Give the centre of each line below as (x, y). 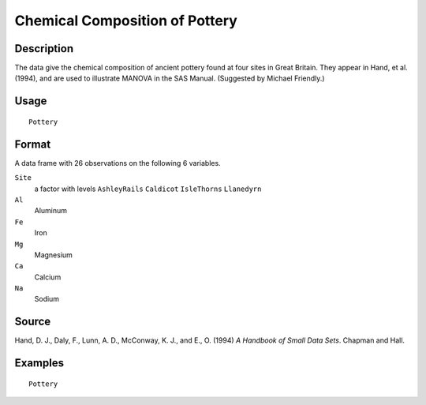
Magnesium (53, 255)
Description (44, 49)
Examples (39, 363)
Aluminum (50, 211)
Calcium (48, 277)
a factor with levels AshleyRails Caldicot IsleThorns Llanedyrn (148, 189)
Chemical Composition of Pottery (126, 21)
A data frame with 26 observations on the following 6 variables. (118, 163)
